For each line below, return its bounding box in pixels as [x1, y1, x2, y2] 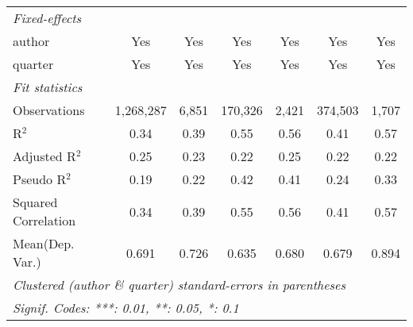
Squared [13, 193, 58, 211]
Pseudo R [13, 170, 67, 188]
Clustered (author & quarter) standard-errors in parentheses [13, 275, 345, 294]
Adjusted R [13, 147, 76, 165]
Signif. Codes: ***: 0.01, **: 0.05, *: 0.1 [13, 298, 239, 317]
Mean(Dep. [13, 234, 75, 252]
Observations [13, 101, 85, 119]
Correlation [13, 211, 76, 229]
